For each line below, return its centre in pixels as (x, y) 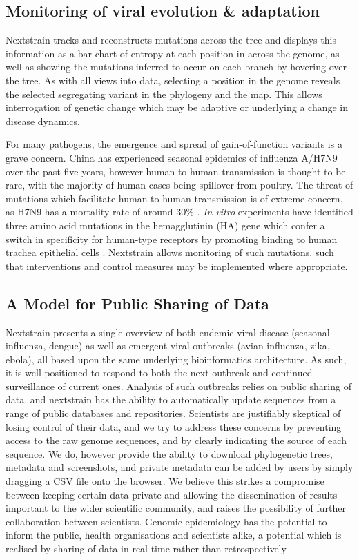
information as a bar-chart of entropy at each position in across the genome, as (173, 53)
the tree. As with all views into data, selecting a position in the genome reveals (173, 80)
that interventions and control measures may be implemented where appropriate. (177, 265)
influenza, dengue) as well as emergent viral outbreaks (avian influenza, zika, (168, 346)
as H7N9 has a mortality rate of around (89, 212)
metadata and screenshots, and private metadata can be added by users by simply (179, 467)
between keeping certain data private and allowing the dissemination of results (172, 494)
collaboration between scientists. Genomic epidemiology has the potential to (166, 521)
